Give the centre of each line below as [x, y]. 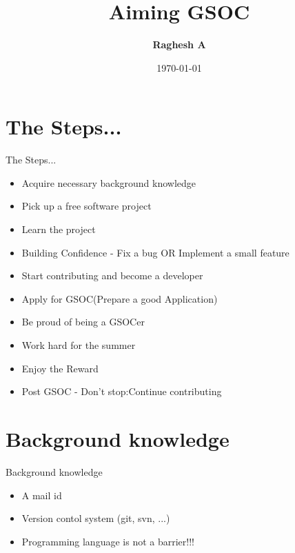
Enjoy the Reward [60, 368]
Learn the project [59, 229]
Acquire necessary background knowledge [109, 182]
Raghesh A [179, 44]
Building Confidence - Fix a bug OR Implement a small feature [155, 252]
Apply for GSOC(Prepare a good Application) [120, 298]
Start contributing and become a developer [112, 275]
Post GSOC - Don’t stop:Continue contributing [122, 391]
